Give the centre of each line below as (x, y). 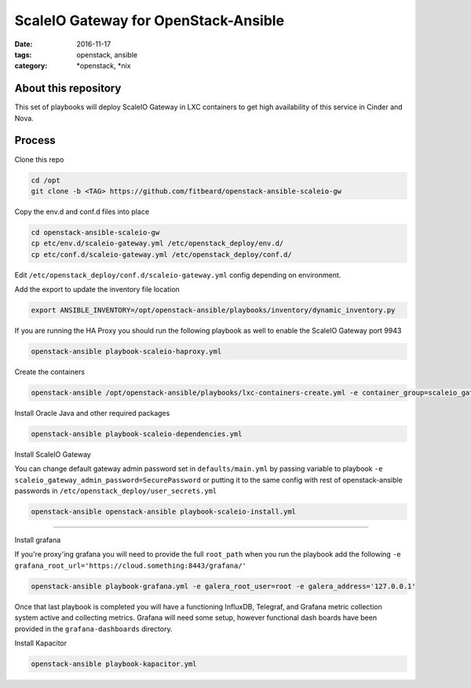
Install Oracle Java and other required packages (92, 413)
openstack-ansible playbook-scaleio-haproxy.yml (126, 351)
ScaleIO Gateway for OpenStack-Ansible (150, 20)
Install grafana (38, 540)
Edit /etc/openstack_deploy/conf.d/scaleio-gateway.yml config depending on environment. (178, 274)
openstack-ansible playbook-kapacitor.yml (114, 664)
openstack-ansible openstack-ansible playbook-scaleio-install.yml (164, 512)
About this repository (68, 88)
